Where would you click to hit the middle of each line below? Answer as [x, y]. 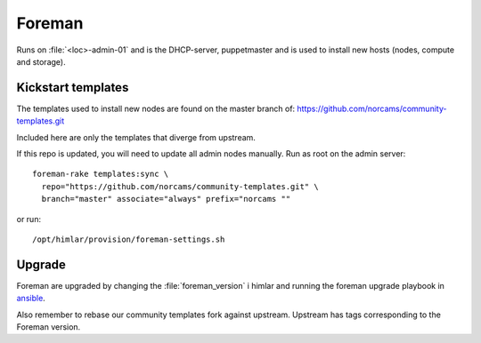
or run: [29, 219]
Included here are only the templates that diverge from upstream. [136, 137]
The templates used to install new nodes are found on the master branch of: [156, 108]
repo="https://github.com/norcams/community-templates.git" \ [180, 186]
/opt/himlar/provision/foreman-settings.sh [129, 239]
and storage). [41, 61]
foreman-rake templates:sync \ [101, 174]
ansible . [31, 299]
